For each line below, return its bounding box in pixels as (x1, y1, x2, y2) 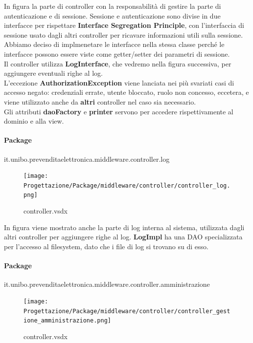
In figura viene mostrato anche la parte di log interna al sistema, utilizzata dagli (4, 222, 245, 232)
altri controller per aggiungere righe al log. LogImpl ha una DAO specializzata (4, 232, 243, 242)
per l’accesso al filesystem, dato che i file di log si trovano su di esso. (4, 241, 208, 251)
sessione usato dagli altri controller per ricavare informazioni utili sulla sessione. (4, 29, 243, 40)
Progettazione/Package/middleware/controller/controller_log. (23, 182, 230, 189)
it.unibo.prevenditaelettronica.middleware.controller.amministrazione (4, 279, 210, 289)
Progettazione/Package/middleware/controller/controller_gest (23, 307, 230, 315)
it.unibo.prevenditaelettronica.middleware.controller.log (4, 153, 170, 164)
